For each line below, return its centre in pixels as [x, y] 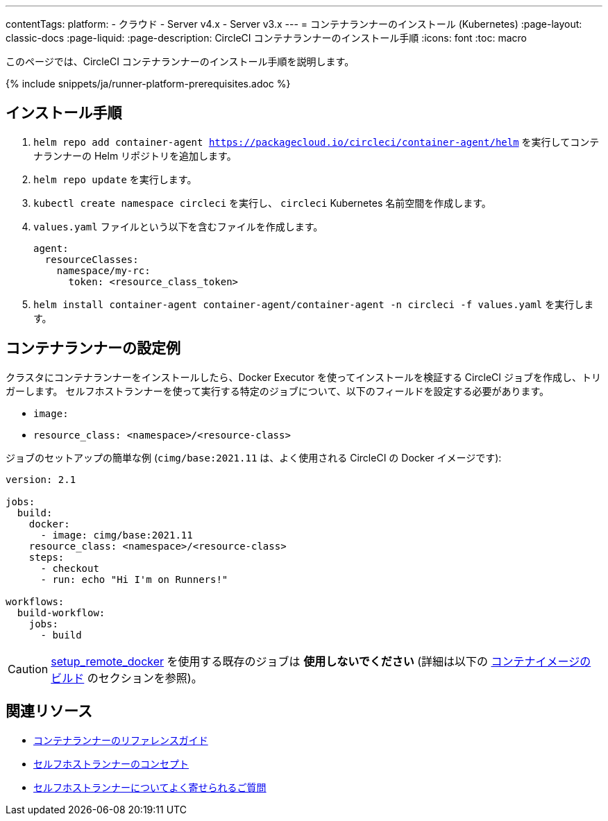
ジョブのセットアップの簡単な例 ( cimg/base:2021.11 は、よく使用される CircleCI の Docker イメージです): [254, 457]
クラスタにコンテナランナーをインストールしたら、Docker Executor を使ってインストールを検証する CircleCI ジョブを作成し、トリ [303, 377]
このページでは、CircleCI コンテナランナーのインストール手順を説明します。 [180, 61]
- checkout [70, 568]
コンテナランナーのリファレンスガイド [121, 740]
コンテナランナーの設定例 [93, 348]
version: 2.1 [41, 479]
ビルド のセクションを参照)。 [127, 678]
